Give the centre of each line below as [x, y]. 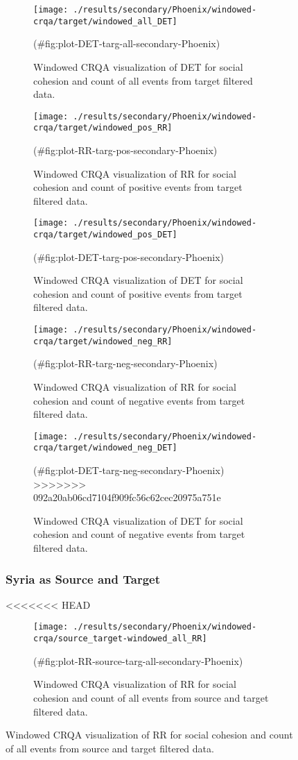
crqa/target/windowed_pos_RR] [103, 128]
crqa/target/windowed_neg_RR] [103, 341]
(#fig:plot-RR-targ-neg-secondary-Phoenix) [125, 363]
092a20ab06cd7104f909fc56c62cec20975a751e [127, 497]
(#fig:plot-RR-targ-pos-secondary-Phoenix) [125, 150]
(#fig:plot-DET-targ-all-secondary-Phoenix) [127, 43]
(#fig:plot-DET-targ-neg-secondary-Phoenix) [129, 470]
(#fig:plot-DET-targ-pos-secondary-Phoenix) [129, 256]
